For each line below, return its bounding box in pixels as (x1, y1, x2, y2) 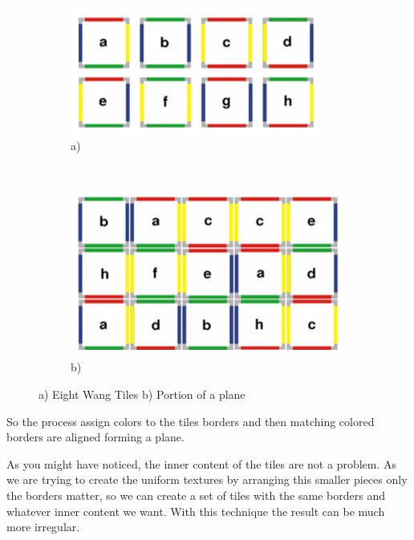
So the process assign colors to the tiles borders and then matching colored (6, 412, 375, 429)
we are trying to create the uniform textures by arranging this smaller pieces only (6, 471, 408, 488)
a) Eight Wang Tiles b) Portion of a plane (39, 385, 246, 402)
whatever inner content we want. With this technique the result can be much (6, 502, 385, 519)
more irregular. (6, 518, 80, 535)
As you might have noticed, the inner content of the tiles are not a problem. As (6, 455, 397, 472)
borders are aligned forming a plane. (6, 428, 185, 445)
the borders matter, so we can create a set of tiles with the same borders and (6, 486, 385, 503)
